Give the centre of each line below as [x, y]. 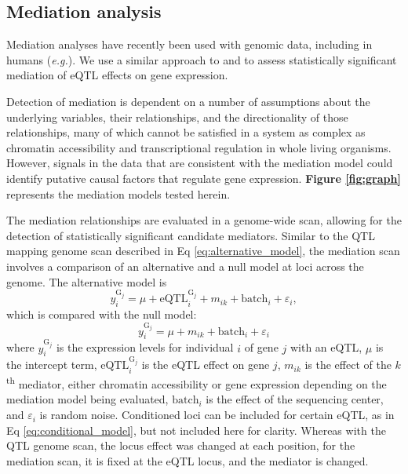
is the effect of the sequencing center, [295, 399]
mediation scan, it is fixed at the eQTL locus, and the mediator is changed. [188, 460]
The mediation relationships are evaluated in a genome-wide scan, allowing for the [204, 220]
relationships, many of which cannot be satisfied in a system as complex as [186, 132]
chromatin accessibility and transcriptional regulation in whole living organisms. [199, 147]
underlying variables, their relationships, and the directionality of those [177, 117]
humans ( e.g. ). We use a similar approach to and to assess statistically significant [202, 59]
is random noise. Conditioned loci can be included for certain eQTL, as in [217, 415]
